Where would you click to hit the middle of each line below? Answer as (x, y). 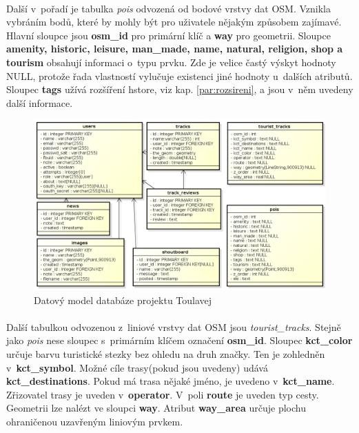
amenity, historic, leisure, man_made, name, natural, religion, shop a (175, 49)
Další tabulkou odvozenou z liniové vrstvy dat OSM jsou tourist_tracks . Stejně (174, 326)
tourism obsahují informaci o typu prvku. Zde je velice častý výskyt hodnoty (171, 62)
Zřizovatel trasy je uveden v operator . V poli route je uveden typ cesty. (163, 394)
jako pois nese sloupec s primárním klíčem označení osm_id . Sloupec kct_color (179, 340)
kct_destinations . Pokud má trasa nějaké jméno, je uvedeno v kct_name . (171, 381)
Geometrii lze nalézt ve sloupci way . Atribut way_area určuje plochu (156, 408)
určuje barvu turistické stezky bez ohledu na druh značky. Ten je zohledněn (166, 353)
